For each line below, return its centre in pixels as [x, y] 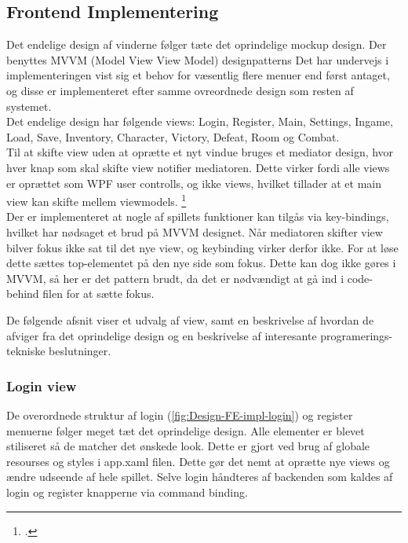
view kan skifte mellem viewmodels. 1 [97, 200]
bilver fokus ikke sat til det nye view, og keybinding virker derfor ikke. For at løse [202, 247]
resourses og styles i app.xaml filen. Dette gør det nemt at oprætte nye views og [198, 461]
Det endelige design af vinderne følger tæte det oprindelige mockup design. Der [197, 44]
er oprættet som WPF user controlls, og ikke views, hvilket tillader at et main [194, 183]
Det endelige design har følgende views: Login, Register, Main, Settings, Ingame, [200, 121]
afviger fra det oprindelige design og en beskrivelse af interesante [162, 335]
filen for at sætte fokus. [98, 294]
